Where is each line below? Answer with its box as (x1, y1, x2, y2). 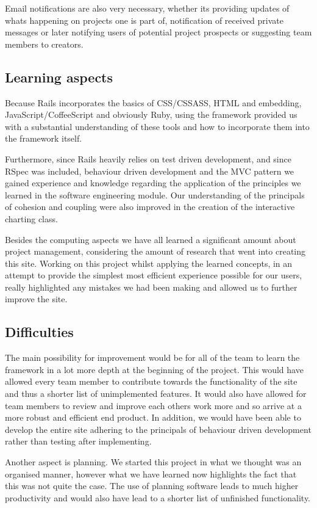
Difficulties (5, 322, 74, 341)
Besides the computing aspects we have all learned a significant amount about (5, 233, 296, 245)
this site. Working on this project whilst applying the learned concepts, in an (5, 256, 293, 269)
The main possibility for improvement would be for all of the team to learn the (5, 351, 300, 364)
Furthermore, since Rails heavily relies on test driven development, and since (5, 152, 291, 165)
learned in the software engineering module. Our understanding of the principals (5, 188, 305, 201)
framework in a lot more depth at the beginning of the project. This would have (5, 363, 304, 376)
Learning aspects (5, 67, 113, 86)
